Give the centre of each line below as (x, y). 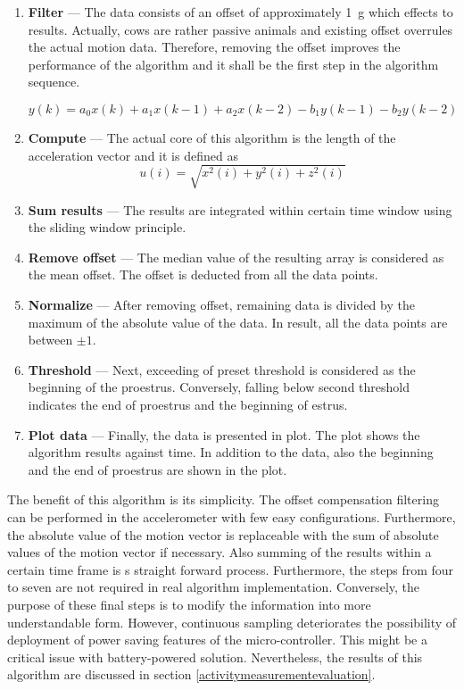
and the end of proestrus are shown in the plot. (157, 469)
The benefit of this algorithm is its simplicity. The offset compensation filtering (223, 499)
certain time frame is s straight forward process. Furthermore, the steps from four (231, 569)
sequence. (54, 82)
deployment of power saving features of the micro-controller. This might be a (217, 640)
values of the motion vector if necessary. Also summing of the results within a (220, 552)
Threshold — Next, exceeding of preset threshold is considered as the (222, 369)
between (50, 340)
